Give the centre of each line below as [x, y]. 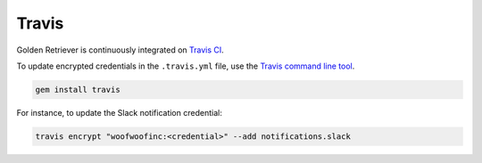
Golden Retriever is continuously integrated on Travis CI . [120, 50]
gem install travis [78, 90]
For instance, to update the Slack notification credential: [119, 112]
